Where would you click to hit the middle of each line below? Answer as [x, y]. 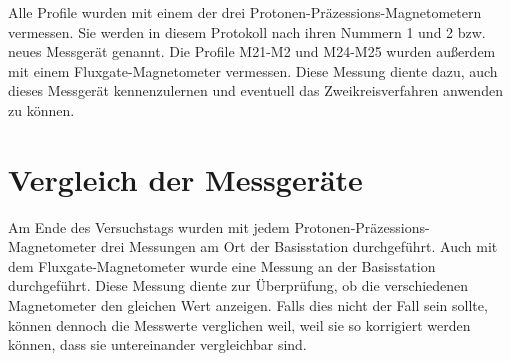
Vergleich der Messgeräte [185, 178]
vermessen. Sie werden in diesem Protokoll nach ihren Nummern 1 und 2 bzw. [247, 31]
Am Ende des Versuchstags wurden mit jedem [149, 226]
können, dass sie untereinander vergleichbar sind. [157, 344]
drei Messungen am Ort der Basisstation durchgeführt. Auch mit [299, 246]
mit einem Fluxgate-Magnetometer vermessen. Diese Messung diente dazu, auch [253, 70]
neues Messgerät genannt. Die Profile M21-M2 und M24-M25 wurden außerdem [252, 51]
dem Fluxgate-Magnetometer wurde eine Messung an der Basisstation [222, 265]
